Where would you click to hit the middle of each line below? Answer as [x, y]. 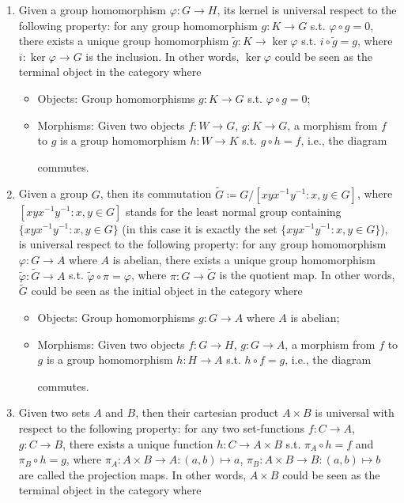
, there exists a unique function [138, 443]
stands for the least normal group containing [233, 211]
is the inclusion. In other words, [162, 56]
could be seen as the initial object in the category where [167, 291]
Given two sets [54, 412]
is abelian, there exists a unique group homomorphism [244, 259]
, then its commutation [156, 193]
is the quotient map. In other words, [307, 275]
